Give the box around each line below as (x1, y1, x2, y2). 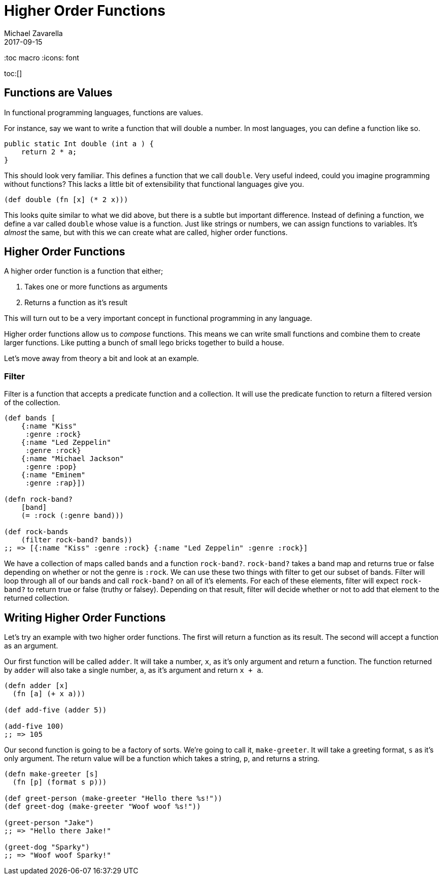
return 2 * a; (21, 147, 77, 156)
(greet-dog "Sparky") (4, 843, 90, 852)
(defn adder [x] (4, 681, 69, 690)
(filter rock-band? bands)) (21, 536, 132, 544)
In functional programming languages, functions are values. (4, 108, 203, 117)
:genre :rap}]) (25, 479, 86, 487)
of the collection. (4, 398, 60, 407)
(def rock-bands (4, 528, 69, 536)
